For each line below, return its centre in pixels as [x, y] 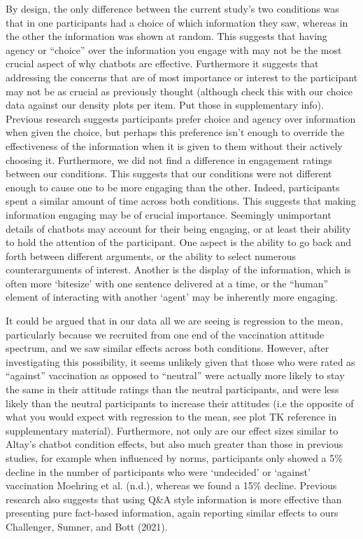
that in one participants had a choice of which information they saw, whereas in [177, 22]
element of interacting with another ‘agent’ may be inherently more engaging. [172, 297]
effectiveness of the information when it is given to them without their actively [174, 145]
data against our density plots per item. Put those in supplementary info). [165, 105]
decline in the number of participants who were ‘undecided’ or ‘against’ [158, 471]
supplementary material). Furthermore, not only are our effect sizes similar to [172, 430]
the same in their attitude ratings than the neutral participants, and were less [172, 389]
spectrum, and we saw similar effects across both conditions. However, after [168, 348]
